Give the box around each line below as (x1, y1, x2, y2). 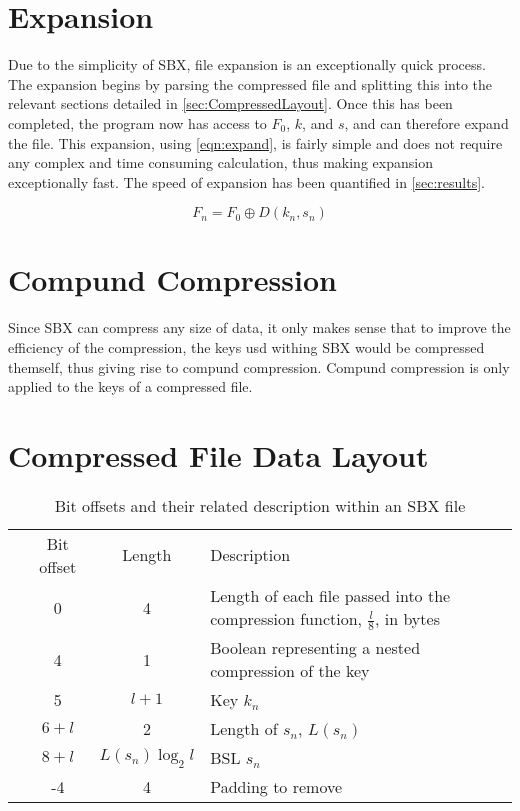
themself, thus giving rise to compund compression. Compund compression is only (8, 356, 510, 377)
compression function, (210, 606, 363, 630)
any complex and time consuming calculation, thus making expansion (8, 152, 433, 173)
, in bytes (374, 606, 440, 630)
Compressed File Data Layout (8, 434, 429, 475)
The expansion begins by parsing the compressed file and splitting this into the (8, 73, 493, 94)
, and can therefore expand (344, 112, 509, 133)
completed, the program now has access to (8, 112, 267, 133)
